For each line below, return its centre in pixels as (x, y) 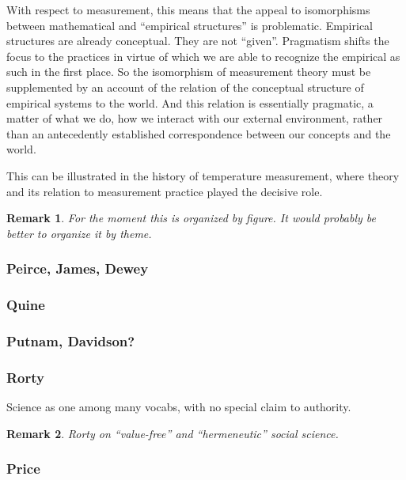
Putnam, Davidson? (71, 340)
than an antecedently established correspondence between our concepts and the (199, 133)
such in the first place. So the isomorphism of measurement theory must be (189, 72)
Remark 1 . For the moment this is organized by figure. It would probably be (192, 218)
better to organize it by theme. (79, 233)
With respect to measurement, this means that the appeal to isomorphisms (188, 9)
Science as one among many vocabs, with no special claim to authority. (179, 407)
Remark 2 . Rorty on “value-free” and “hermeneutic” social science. (173, 433)
